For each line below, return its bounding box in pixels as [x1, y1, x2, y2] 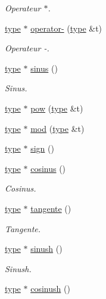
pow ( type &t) [30, 101, 83, 114]
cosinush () [30, 282, 70, 295]
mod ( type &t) [30, 122, 85, 134]
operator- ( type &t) [30, 21, 102, 34]
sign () [30, 142, 54, 155]
